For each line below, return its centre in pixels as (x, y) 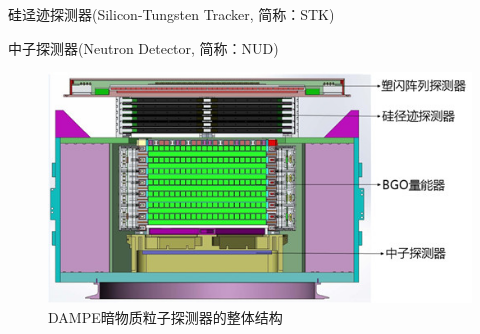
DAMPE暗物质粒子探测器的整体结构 (165, 317)
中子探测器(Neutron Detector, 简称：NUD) (143, 47)
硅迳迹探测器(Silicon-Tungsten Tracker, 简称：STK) (171, 14)
